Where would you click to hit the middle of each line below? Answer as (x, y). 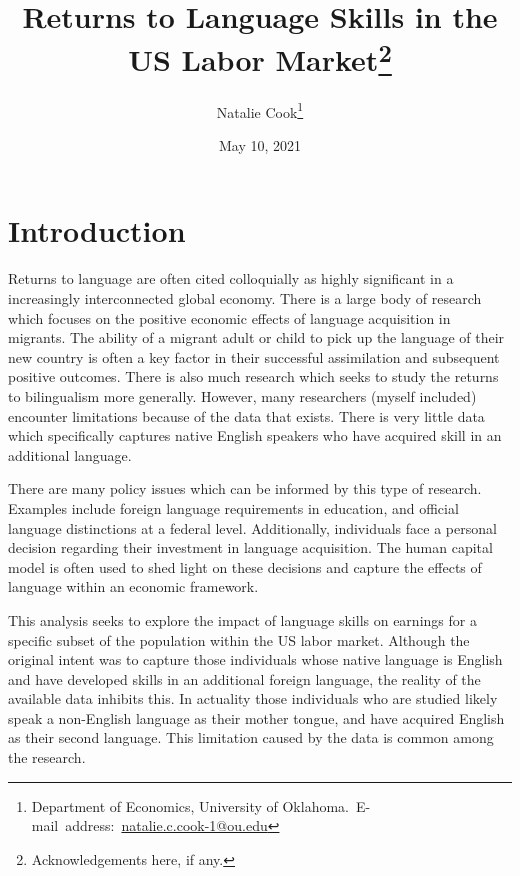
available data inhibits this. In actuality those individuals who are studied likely (253, 698)
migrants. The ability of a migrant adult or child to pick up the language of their (256, 337)
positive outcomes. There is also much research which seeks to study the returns (253, 376)
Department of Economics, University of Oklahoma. (190, 805)
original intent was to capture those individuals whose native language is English (255, 659)
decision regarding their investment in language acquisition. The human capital (250, 547)
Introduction (97, 230)
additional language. (70, 454)
